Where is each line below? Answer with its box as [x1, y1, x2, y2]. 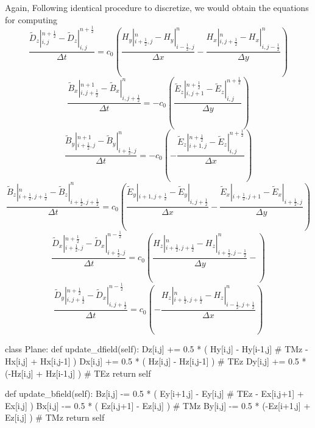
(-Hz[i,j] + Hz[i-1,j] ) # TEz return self [5, 366, 151, 379]
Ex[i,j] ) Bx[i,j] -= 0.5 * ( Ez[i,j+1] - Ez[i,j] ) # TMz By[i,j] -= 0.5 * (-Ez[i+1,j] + [5, 399, 311, 412]
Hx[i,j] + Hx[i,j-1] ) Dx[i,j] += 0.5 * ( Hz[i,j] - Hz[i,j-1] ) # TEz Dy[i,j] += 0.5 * [5, 354, 306, 367]
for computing [5, 13, 58, 26]
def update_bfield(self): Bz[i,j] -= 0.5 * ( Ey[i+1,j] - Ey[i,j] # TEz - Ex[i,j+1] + [5, 387, 304, 400]
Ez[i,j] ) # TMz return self [5, 411, 105, 424]
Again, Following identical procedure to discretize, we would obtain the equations [5, 1, 309, 13]
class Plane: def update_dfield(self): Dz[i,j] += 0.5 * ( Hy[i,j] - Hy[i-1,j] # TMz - [5, 343, 308, 355]
